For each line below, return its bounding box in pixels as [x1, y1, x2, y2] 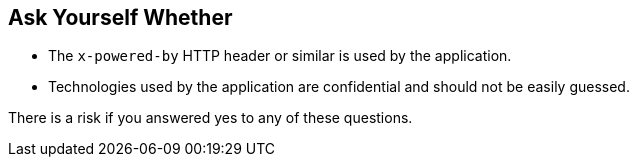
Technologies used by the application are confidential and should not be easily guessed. [48, 78, 630, 96]
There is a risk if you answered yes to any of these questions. [8, 109, 413, 127]
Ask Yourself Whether [8, 5, 233, 30]
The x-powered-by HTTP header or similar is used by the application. [48, 47, 512, 65]
